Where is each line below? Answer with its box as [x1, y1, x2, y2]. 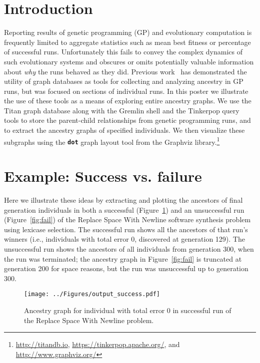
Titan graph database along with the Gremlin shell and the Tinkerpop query [4, 105, 239, 115]
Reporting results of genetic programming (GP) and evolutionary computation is [4, 27, 252, 37]
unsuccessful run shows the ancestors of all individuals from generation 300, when [4, 244, 254, 254]
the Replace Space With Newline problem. [24, 315, 154, 325]
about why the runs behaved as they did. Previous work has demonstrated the [4, 66, 247, 76]
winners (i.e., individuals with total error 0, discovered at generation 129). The [4, 234, 245, 244]
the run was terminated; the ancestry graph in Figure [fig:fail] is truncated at [4, 253, 242, 264]
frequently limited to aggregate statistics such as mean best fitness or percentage [4, 36, 251, 47]
